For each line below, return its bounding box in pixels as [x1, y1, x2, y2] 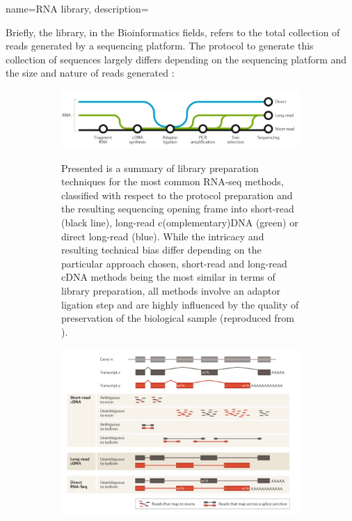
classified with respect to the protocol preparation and [61, 187, 293, 202]
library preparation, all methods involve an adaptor [61, 283, 280, 297]
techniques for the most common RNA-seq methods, [61, 174, 284, 189]
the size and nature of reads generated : [6, 65, 175, 80]
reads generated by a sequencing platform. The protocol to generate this [6, 38, 314, 53]
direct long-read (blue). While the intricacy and [61, 228, 264, 243]
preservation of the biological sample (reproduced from [61, 311, 294, 325]
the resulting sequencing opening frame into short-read [61, 201, 294, 216]
